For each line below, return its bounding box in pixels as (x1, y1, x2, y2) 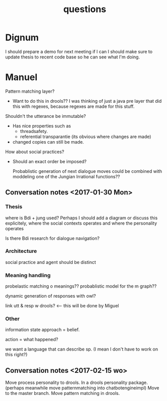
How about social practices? (5, 149, 65, 155)
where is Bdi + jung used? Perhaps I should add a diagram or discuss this (5, 215, 158, 221)
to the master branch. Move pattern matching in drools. (5, 390, 120, 396)
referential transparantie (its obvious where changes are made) (20, 133, 151, 140)
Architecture (5, 248, 37, 255)
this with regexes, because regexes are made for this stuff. (12, 103, 135, 109)
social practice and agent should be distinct (5, 259, 96, 265)
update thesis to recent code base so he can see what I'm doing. (5, 54, 140, 60)
